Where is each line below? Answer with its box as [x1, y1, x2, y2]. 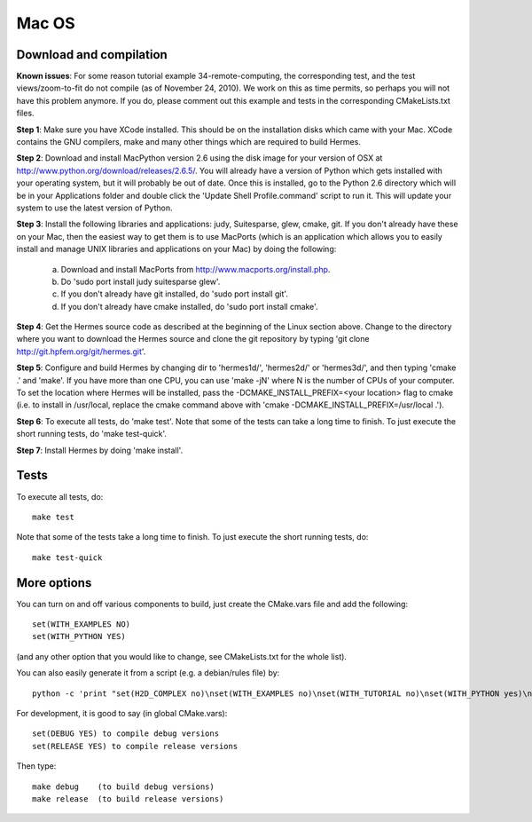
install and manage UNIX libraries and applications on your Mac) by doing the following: [16, 244, 337, 255]
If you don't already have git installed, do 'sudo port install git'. [60, 288, 288, 299]
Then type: [16, 761, 57, 771]
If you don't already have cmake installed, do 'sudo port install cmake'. [60, 301, 318, 312]
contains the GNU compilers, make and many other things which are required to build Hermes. [16, 137, 361, 147]
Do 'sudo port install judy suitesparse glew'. [60, 276, 221, 287]
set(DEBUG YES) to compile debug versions [32, 729, 220, 739]
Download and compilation [16, 47, 168, 62]
